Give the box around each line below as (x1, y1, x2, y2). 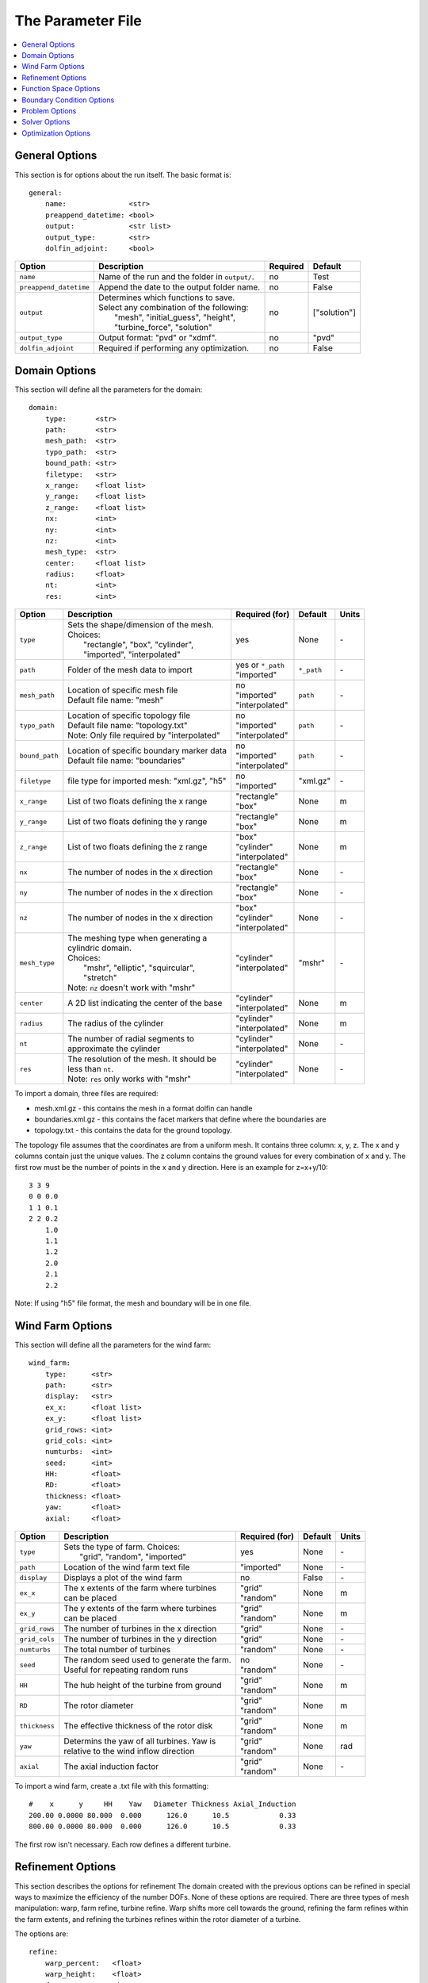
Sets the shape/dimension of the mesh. (67, 619, 214, 631)
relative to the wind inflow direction (63, 1746, 195, 1757)
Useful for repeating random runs (63, 1664, 189, 1675)
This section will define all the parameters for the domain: (14, 385, 203, 394)
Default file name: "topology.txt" (67, 720, 188, 731)
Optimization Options (21, 128, 91, 138)
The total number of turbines (63, 1644, 171, 1655)
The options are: (14, 1929, 69, 1939)
